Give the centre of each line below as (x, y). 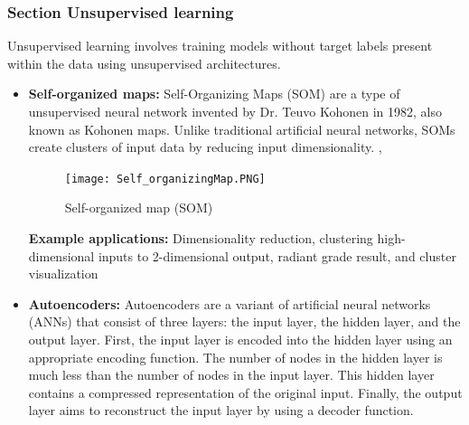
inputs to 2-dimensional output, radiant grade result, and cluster (277, 255)
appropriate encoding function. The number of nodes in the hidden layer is (235, 357)
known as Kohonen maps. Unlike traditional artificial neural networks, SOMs (242, 129)
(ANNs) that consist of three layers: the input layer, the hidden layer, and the (244, 321)
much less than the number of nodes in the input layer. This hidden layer (231, 375)
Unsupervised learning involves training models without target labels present (220, 46)
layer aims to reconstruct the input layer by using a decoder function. (221, 410)
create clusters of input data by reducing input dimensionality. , (205, 147)
